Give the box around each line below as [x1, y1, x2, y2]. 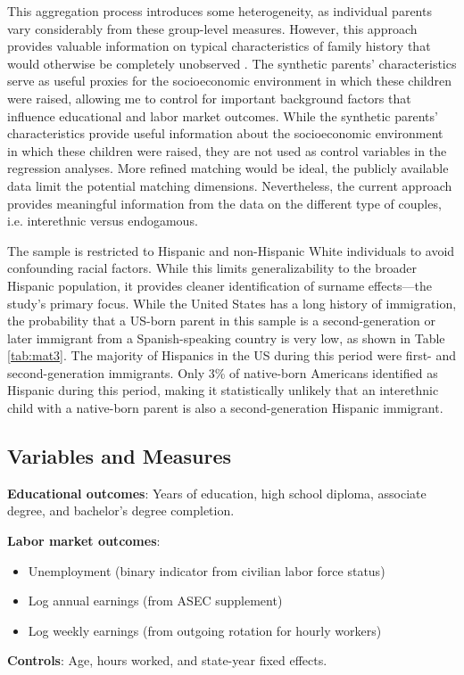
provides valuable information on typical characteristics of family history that [7, 37, 431, 55]
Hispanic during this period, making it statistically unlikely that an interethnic [7, 381, 439, 399]
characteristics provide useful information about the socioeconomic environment [7, 124, 443, 143]
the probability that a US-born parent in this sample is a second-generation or [7, 311, 436, 330]
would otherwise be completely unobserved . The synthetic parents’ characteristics [7, 54, 457, 72]
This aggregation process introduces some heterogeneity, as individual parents [7, 2, 432, 20]
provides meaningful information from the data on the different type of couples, [7, 193, 442, 212]
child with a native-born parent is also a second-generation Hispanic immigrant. [7, 399, 443, 417]
